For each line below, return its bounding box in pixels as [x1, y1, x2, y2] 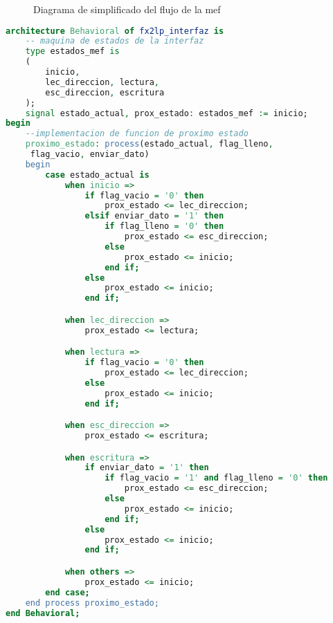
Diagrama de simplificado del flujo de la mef [33, 2, 221, 16]
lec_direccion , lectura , [45, 77, 159, 87]
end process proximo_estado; [25, 597, 159, 608]
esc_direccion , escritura [45, 87, 165, 97]
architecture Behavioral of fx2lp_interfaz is [6, 26, 224, 36]
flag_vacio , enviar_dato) [30, 149, 150, 160]
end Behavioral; [6, 608, 80, 618]
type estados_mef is [25, 46, 120, 57]
